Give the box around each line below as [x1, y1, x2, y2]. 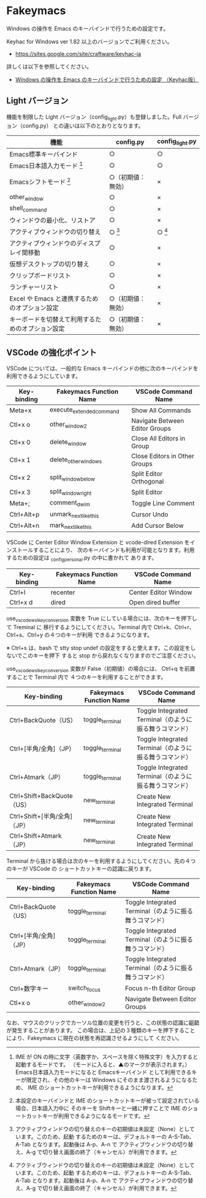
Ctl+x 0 [9, 438, 31, 447]
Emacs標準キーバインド [9, 150, 78, 159]
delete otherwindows [50, 455, 102, 464]
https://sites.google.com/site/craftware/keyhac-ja [15, 50, 142, 57]
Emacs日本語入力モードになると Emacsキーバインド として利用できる [15, 1068, 192, 1076]
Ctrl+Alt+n [9, 522, 40, 530]
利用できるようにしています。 [6, 372, 81, 380]
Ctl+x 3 [9, 488, 31, 496]
